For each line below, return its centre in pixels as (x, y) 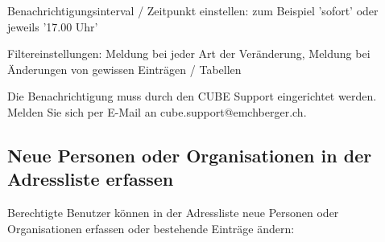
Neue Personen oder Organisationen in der (190, 155)
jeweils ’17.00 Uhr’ (53, 26)
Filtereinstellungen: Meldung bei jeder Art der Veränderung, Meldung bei (189, 53)
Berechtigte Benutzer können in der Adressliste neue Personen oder (173, 213)
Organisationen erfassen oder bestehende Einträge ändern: (151, 228)
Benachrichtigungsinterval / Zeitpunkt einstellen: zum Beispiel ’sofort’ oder (193, 10)
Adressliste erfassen (91, 179)
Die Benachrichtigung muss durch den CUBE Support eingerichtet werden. (192, 96)
